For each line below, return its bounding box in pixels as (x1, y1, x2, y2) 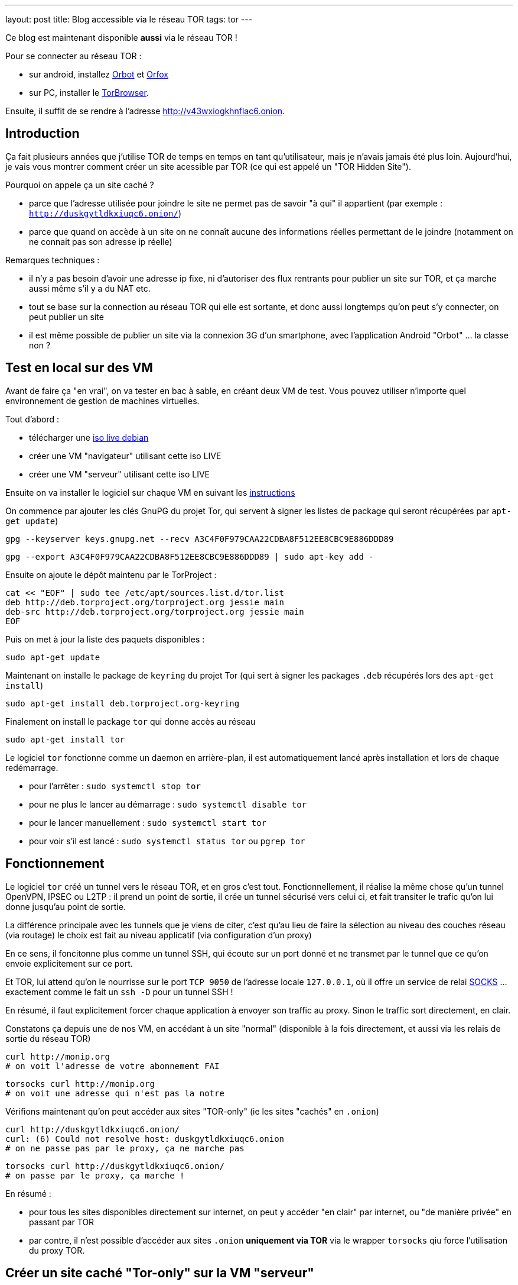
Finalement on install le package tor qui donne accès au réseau (5, 716, 256, 727)
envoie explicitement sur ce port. (5, 958, 133, 968)
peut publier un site (29, 311, 104, 322)
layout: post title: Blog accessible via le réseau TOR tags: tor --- (5, 14, 253, 24)
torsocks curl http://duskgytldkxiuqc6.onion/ (5, 1161, 224, 1171)
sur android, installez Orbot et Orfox (29, 69, 168, 79)
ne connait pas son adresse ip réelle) (29, 236, 172, 247)
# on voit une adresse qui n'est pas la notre (5, 1088, 224, 1098)
